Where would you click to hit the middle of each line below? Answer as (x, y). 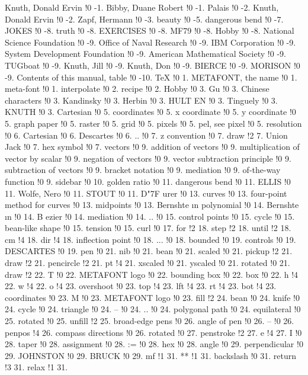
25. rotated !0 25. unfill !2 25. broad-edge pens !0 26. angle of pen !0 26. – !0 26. (150, 321)
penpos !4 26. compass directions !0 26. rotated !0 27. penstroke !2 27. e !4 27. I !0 (153, 332)
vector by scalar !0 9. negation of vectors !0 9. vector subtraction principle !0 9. (148, 158)
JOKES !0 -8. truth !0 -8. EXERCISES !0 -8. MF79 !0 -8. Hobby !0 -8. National (150, 31)
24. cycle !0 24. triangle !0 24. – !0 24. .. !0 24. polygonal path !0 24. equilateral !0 (153, 309)
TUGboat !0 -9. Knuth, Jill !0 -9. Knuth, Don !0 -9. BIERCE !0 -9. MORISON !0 (153, 65)
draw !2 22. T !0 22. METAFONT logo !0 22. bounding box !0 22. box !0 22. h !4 (152, 274)
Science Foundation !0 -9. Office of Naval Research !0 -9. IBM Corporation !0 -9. (150, 42)
